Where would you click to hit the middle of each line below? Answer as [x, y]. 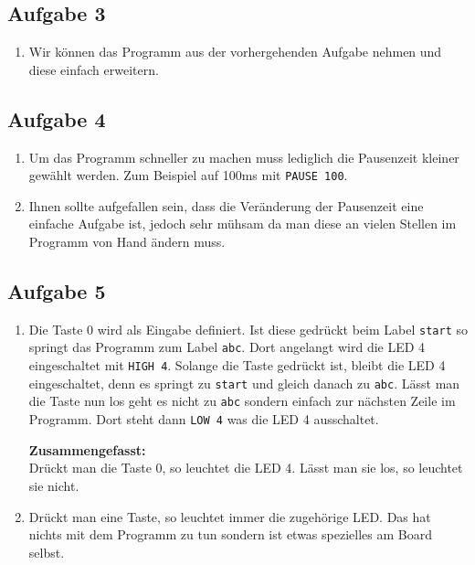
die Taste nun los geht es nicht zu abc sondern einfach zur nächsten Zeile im [242, 401]
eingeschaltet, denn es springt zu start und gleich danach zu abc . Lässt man [244, 383]
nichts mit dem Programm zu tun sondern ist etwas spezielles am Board [230, 534]
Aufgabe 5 [57, 291]
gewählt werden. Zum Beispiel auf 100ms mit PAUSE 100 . [188, 175]
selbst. [47, 552]
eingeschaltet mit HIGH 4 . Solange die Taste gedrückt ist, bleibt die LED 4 [237, 365]
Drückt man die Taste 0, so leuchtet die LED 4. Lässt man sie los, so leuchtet [246, 468]
